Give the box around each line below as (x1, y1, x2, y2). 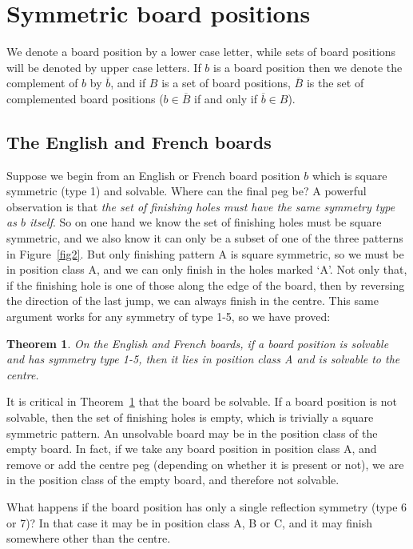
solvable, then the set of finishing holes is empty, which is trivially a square (6, 409, 374, 426)
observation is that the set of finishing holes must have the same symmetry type (6, 198, 395, 214)
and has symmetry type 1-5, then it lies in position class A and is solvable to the (6, 351, 400, 367)
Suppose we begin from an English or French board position (6, 166, 300, 183)
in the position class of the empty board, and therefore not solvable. (6, 471, 340, 488)
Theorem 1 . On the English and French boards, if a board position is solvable (6, 335, 389, 351)
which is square (312, 166, 387, 183)
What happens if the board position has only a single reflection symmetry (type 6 (6, 498, 407, 515)
